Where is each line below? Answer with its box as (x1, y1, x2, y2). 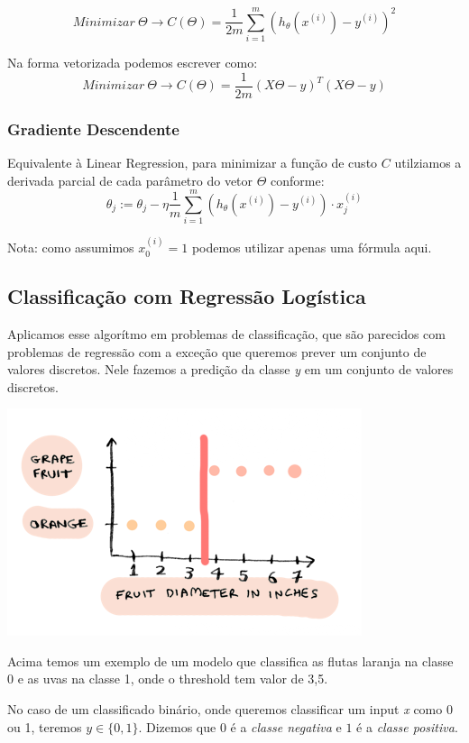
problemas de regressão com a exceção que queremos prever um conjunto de (7, 342, 427, 361)
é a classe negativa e (230, 717, 342, 736)
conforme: (271, 170, 325, 189)
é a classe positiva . (356, 717, 458, 736)
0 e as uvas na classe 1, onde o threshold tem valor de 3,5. (7, 669, 328, 688)
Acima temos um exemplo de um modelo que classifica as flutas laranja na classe (7, 651, 454, 670)
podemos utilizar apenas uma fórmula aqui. (191, 238, 432, 257)
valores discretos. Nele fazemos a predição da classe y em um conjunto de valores (7, 360, 454, 379)
